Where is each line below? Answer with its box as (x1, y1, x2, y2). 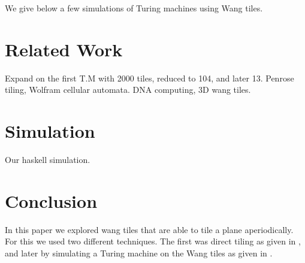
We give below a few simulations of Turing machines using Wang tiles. (5, 2, 263, 14)
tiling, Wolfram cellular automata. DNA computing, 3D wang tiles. (5, 83, 251, 96)
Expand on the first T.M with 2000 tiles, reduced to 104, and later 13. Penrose (5, 71, 294, 84)
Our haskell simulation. (5, 153, 90, 166)
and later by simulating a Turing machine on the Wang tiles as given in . (5, 246, 273, 259)
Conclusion (5, 188, 98, 213)
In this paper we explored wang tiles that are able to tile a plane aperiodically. (5, 223, 294, 235)
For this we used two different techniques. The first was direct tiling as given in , (5, 235, 301, 247)
